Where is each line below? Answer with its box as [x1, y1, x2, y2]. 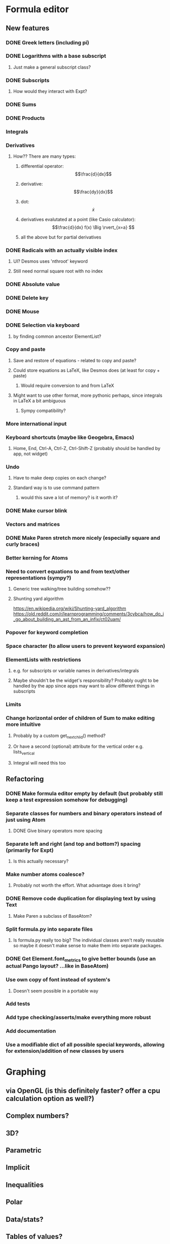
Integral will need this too [13, 760, 66, 766]
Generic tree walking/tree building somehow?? [13, 586, 111, 592]
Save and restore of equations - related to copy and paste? [13, 357, 137, 363]
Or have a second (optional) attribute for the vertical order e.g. [13, 743, 144, 749]
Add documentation [6, 1027, 56, 1034]
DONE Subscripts [6, 77, 50, 84]
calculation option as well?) [6, 1094, 94, 1103]
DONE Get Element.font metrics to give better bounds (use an [6, 955, 156, 963]
